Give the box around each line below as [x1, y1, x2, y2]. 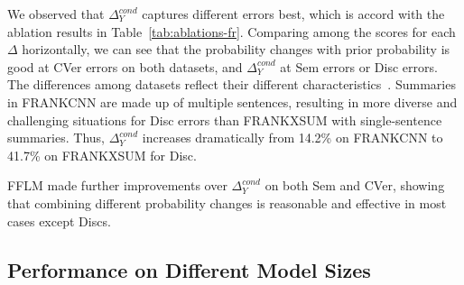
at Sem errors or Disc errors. [280, 57, 438, 76]
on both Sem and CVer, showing [264, 176, 445, 195]
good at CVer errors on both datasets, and [7, 57, 243, 76]
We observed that [7, 5, 105, 23]
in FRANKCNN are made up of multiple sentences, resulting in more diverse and [7, 92, 458, 111]
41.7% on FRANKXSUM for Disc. [7, 145, 197, 164]
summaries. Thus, [7, 128, 105, 147]
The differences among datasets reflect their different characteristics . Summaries [7, 75, 456, 94]
